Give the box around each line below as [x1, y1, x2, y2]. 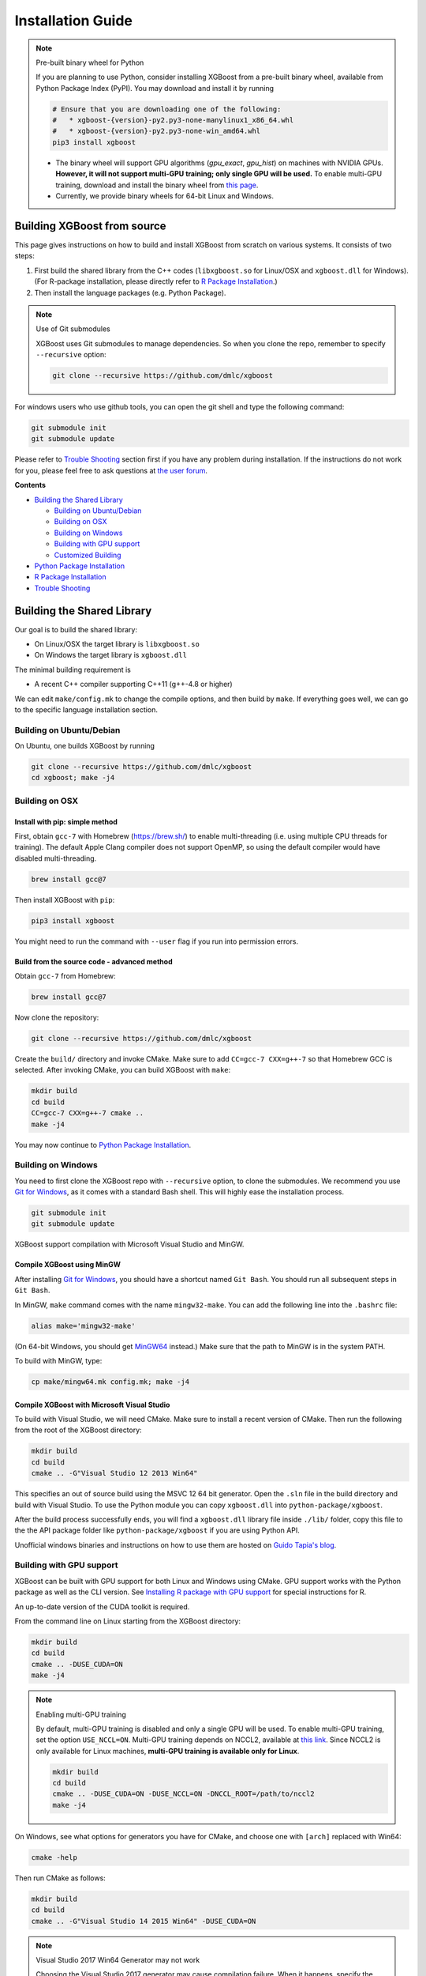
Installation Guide [14, 12, 133, 29]
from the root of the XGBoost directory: [14, 1425, 142, 1435]
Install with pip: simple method [14, 816, 118, 826]
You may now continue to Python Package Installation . [14, 1140, 192, 1149]
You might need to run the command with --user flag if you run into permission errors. [14, 937, 299, 946]
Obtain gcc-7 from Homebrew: [14, 971, 116, 981]
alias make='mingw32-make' [31, 1321, 136, 1330]
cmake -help [31, 1853, 78, 1861]
